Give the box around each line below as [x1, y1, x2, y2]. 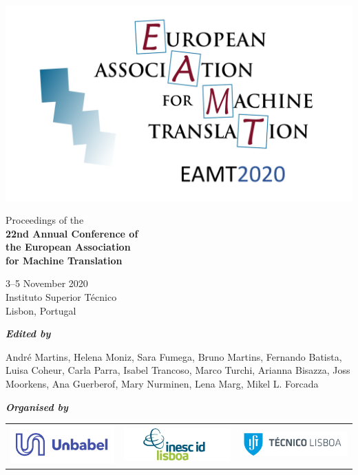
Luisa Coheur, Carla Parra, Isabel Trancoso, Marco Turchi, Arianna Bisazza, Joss [6, 363, 350, 377]
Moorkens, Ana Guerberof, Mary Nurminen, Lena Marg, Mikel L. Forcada [6, 377, 319, 391]
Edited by [6, 326, 51, 341]
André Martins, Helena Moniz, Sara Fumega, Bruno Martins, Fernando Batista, [6, 349, 342, 363]
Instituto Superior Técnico [6, 290, 117, 304]
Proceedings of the [6, 213, 84, 227]
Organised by [6, 399, 68, 414]
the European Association [6, 240, 131, 254]
